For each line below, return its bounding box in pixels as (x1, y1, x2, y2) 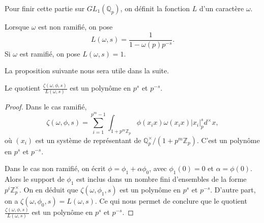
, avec (149, 163, 167, 174)
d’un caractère (199, 3, 244, 13)
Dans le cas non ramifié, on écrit (5, 163, 106, 174)
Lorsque (5, 21, 30, 32)
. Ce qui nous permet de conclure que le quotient (95, 195, 247, 206)
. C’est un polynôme (196, 134, 260, 145)
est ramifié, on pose (19, 48, 80, 59)
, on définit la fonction (120, 3, 190, 13)
